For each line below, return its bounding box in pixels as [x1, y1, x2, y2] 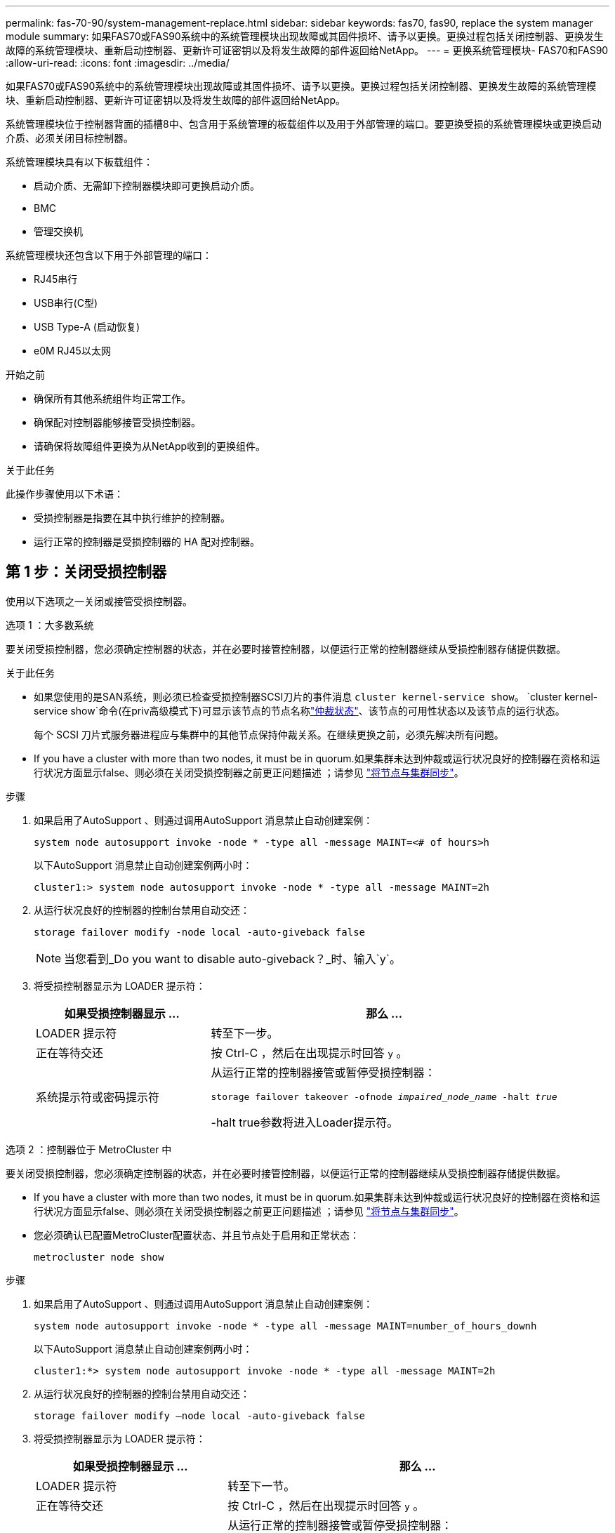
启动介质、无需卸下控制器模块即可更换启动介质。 [34, 180, 260, 192]
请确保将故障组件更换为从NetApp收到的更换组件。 [34, 440, 266, 452]
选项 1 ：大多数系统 [6, 618, 94, 631]
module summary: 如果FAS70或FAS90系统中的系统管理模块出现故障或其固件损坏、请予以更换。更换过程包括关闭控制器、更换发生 [6, 30, 604, 42]
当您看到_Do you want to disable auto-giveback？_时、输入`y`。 [64, 951, 401, 966]
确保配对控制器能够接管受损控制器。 [34, 416, 201, 428]
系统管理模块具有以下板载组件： [6, 156, 153, 168]
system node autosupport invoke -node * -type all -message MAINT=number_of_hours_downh [34, 1320, 537, 1332]
